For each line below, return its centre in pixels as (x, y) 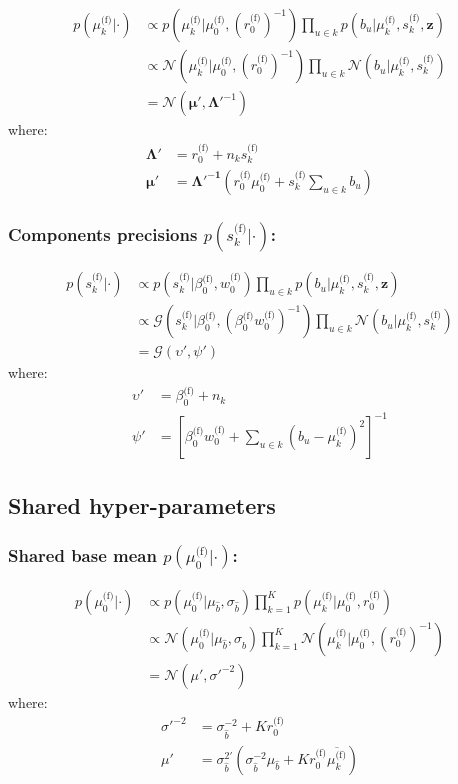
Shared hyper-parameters (142, 505)
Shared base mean (82, 554)
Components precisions (103, 233)
